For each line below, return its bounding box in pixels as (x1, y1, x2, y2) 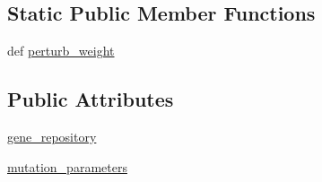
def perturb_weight (7, 41, 115, 60)
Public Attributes (7, 85, 174, 113)
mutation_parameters (7, 157, 127, 176)
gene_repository (7, 127, 97, 145)
